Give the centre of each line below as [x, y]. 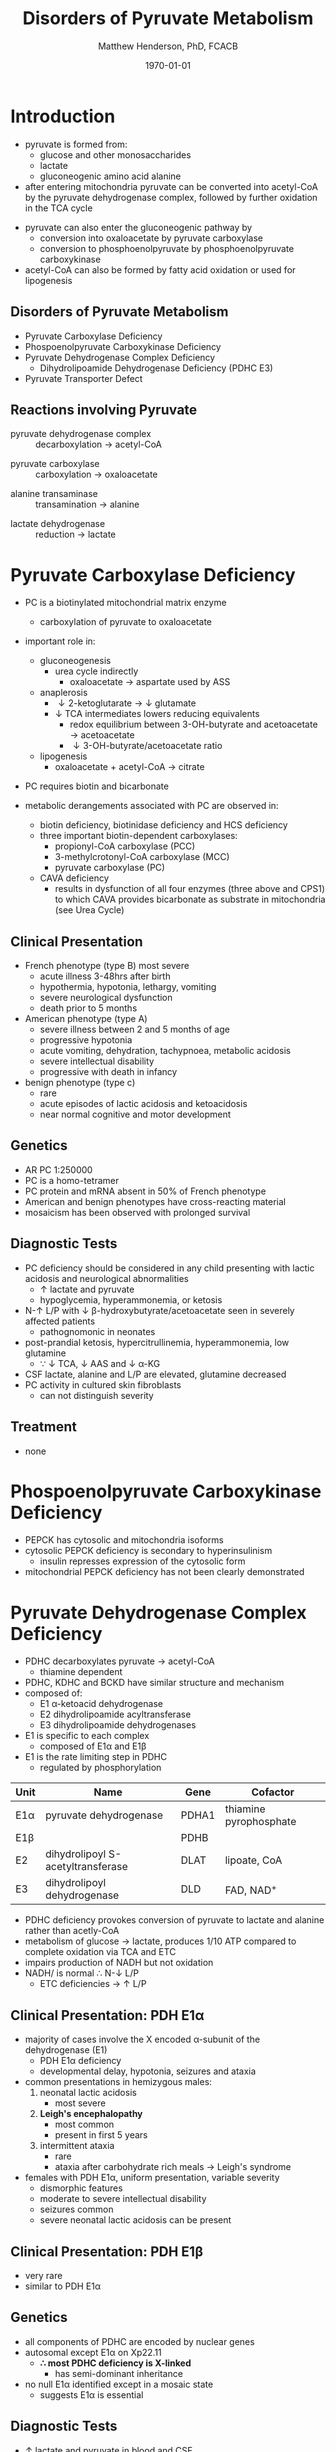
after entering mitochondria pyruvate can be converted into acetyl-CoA [171, 186]
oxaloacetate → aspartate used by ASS [150, 682]
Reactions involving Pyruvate [104, 409]
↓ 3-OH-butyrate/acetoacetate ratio [147, 746]
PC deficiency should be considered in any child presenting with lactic [169, 1268]
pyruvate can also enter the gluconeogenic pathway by [138, 227]
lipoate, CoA [253, 1860]
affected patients [60, 1321]
